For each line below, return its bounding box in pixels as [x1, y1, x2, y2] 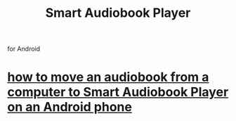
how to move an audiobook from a [7, 69, 209, 85]
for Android [7, 44, 41, 53]
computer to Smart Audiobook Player [7, 84, 229, 100]
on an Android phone [7, 99, 132, 115]
